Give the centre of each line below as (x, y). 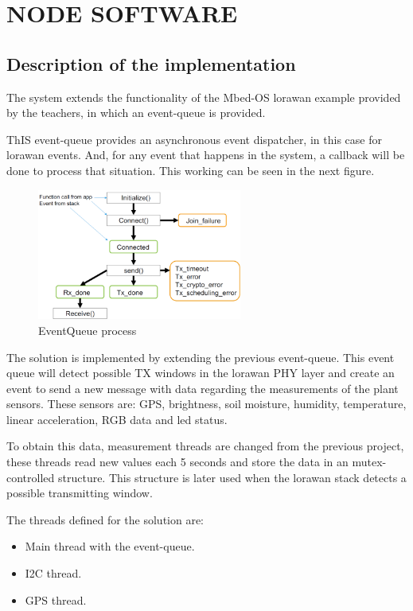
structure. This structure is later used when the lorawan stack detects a (232, 477)
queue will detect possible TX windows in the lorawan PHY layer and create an (201, 373)
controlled (31, 477)
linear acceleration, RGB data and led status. (117, 419)
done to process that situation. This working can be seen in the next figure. (191, 170)
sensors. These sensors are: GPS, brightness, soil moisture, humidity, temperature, (206, 404)
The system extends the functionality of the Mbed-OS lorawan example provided (204, 97)
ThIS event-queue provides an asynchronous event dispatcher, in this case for (194, 139)
